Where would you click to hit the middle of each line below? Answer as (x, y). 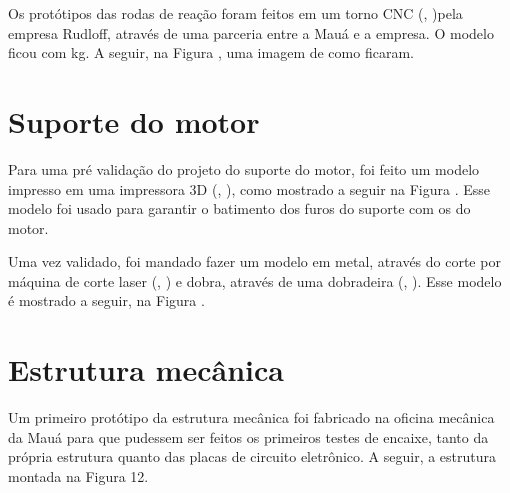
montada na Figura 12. (78, 475)
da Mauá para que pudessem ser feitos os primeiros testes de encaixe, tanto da (248, 436)
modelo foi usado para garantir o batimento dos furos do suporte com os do (239, 208)
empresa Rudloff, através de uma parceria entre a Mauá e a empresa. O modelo (251, 32)
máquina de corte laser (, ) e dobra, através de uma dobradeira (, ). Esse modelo (255, 280)
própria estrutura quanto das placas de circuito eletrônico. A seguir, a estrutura (252, 456)
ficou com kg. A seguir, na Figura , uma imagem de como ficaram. (211, 52)
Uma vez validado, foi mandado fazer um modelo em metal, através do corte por (254, 261)
